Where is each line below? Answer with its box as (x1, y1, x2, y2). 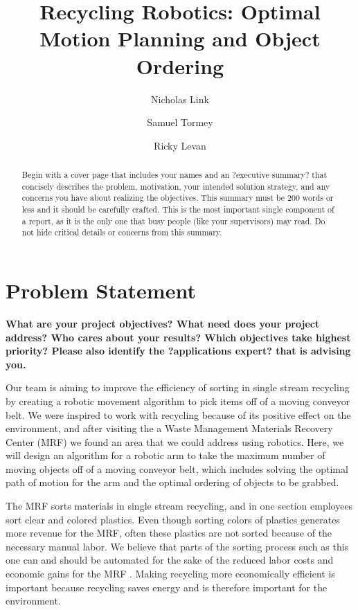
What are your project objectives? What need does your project (6, 316, 320, 330)
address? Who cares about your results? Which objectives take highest (6, 330, 351, 344)
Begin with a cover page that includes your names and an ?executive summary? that (21, 169, 328, 181)
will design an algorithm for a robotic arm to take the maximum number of (6, 448, 325, 463)
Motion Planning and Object (39, 24, 321, 53)
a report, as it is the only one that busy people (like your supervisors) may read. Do (21, 215, 325, 226)
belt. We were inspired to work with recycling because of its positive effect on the (6, 407, 351, 422)
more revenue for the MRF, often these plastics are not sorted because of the (6, 526, 332, 540)
